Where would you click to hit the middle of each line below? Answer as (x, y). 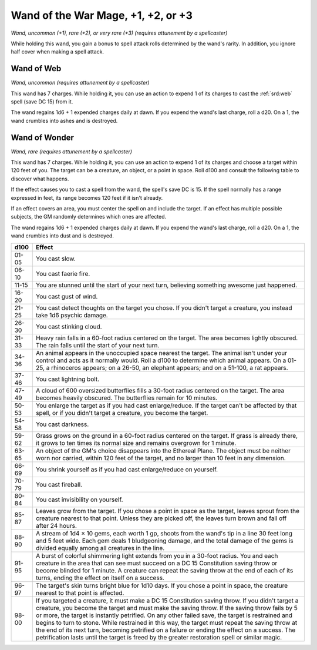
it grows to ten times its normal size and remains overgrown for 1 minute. (136, 443)
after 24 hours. (57, 525)
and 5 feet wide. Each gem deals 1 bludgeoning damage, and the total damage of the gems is (165, 541)
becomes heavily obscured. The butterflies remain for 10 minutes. (127, 398)
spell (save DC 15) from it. (42, 102)
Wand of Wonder (43, 137)
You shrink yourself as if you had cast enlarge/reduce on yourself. (127, 469)
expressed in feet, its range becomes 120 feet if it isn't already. (87, 197)
